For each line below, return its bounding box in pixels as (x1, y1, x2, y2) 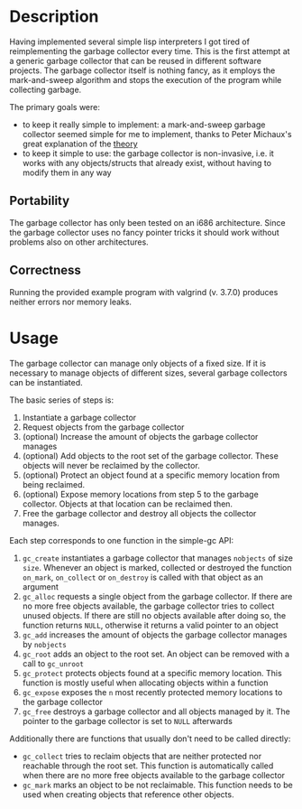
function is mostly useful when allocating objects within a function (22, 677, 269, 688)
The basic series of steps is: (9, 395, 114, 405)
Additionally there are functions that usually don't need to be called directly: (9, 733, 291, 744)
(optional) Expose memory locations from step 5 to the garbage (22, 488, 259, 499)
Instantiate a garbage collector (22, 412, 137, 423)
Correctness (9, 263, 81, 278)
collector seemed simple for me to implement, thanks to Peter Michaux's (22, 128, 292, 139)
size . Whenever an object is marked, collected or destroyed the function (22, 562, 292, 572)
